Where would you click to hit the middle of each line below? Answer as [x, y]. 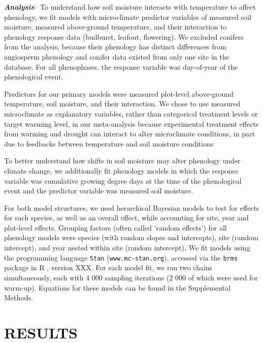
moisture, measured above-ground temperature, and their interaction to [116, 27]
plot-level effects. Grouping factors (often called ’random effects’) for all [116, 227]
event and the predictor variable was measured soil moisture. [98, 191]
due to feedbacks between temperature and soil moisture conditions [109, 143]
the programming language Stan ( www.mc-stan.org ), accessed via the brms [121, 257]
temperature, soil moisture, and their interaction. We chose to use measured [122, 104]
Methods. [19, 297]
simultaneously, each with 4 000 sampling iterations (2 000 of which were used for [131, 277]
